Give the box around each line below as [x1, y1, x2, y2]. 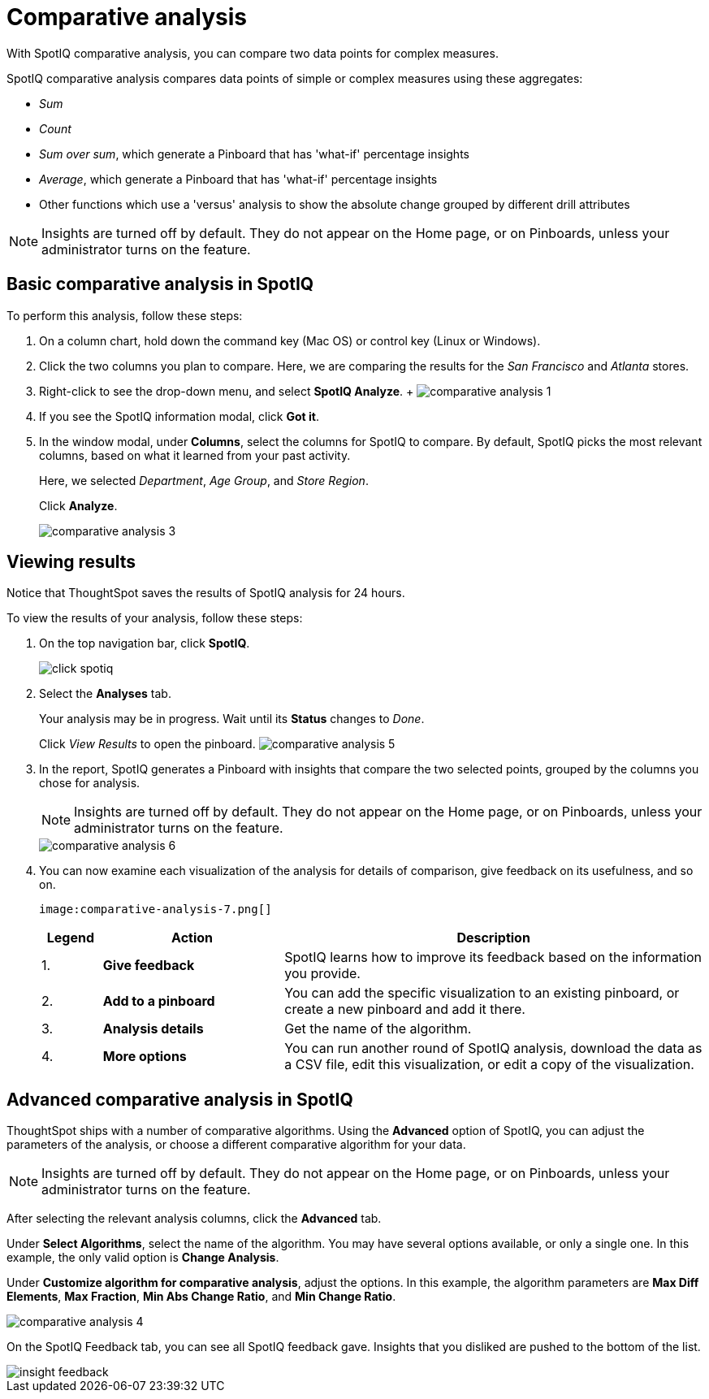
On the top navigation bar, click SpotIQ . [39, 636, 250, 651]
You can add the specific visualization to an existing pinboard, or [284, 985, 680, 1002]
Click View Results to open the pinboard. [39, 737, 256, 751]
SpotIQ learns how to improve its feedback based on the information [284, 949, 703, 966]
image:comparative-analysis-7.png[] [39, 903, 272, 916]
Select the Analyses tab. [39, 687, 171, 701]
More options [102, 1048, 187, 1065]
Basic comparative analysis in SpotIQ [6, 274, 314, 295]
